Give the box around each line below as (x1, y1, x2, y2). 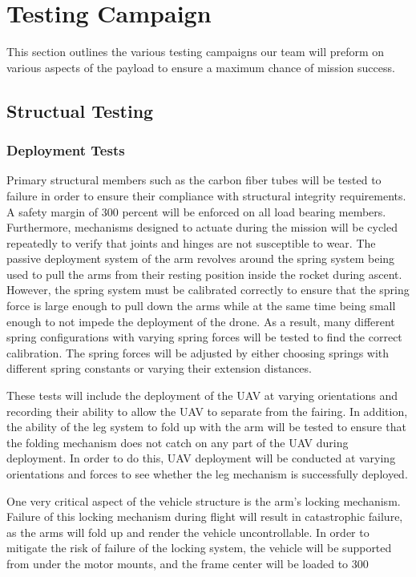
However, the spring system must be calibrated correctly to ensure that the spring (6, 281, 410, 298)
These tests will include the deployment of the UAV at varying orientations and (6, 387, 398, 404)
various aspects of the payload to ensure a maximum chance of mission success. (6, 59, 395, 75)
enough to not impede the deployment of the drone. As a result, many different (6, 313, 395, 329)
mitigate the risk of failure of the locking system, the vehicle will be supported (6, 539, 392, 556)
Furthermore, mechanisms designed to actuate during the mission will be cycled (6, 219, 398, 236)
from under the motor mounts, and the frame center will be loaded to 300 (6, 555, 369, 571)
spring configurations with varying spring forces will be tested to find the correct (6, 329, 402, 345)
